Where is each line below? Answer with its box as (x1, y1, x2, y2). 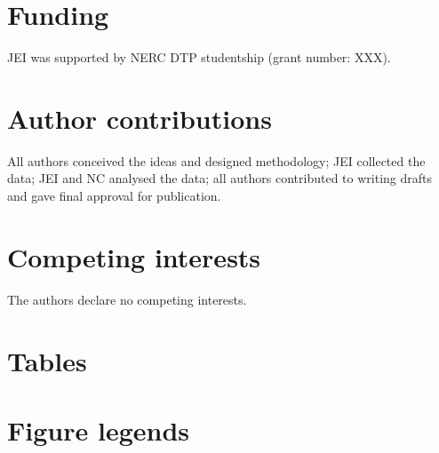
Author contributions (7, 99, 272, 136)
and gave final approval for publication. (7, 187, 221, 205)
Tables (7, 342, 87, 378)
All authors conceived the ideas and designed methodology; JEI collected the (7, 151, 426, 170)
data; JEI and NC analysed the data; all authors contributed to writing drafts (7, 169, 433, 187)
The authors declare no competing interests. (7, 290, 247, 308)
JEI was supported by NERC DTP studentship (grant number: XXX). (7, 48, 391, 67)
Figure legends (7, 411, 189, 448)
